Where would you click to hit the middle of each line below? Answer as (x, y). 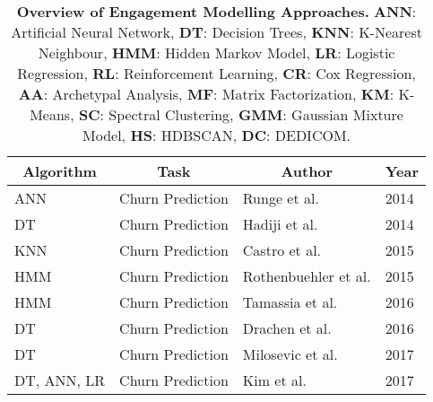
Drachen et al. (287, 328)
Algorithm (60, 171)
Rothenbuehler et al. (307, 276)
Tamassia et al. (290, 302)
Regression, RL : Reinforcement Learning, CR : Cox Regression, (216, 73)
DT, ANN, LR (60, 380)
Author (307, 171)
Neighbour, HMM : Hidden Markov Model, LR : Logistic (216, 52)
